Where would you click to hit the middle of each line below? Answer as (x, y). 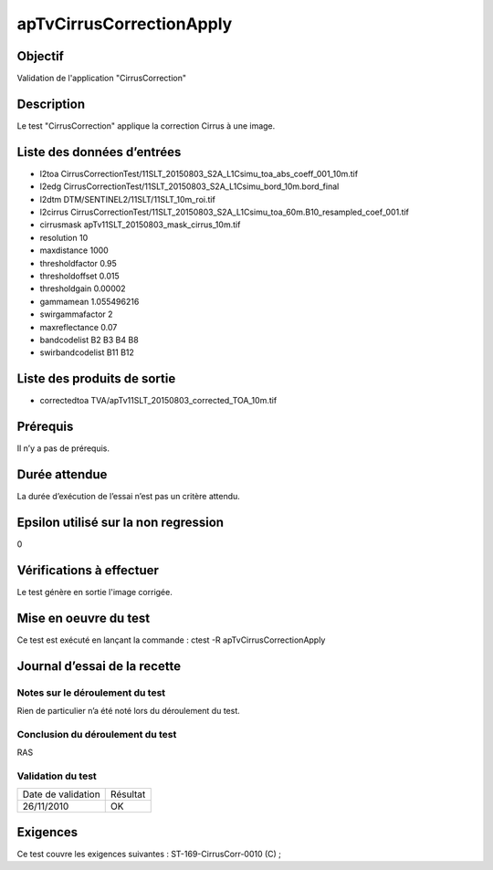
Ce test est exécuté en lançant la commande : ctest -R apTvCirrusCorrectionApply (171, 640)
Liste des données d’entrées (99, 152)
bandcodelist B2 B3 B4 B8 (89, 340)
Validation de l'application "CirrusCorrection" (102, 79)
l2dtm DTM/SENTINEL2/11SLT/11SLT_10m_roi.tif (128, 199)
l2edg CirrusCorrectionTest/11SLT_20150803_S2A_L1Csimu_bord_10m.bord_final (189, 186)
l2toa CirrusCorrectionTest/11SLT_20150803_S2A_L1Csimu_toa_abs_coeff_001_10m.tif (199, 173)
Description (51, 104)
